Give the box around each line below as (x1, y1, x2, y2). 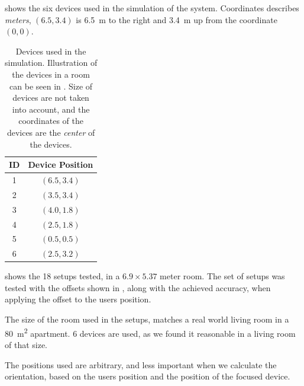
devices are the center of (7, 126, 95, 138)
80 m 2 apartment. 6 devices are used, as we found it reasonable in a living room (5, 325, 296, 339)
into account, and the (12, 103, 90, 115)
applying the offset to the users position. (5, 293, 151, 305)
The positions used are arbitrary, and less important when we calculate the (5, 358, 277, 371)
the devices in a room (12, 68, 90, 80)
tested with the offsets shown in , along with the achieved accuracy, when (5, 281, 271, 294)
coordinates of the (18, 114, 83, 127)
